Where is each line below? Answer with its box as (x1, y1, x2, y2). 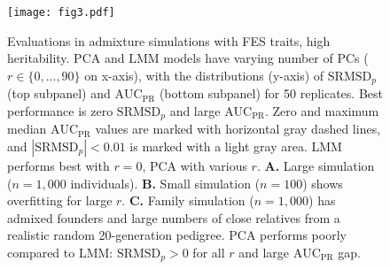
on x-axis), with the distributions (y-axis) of (84, 65, 324, 84)
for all (192, 242, 225, 261)
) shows (302, 173, 343, 192)
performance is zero (7, 101, 113, 119)
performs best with (7, 156, 110, 174)
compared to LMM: (7, 242, 113, 261)
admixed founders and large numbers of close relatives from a (7, 208, 340, 227)
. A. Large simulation (256, 156, 375, 174)
